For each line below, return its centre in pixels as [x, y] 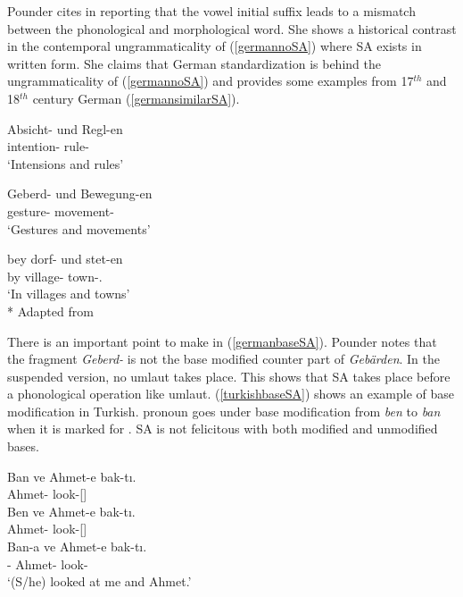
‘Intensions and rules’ [66, 163]
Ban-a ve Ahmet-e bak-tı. [77, 547]
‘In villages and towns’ [69, 294]
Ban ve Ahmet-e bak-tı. [72, 476]
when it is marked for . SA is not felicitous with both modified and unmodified [223, 429]
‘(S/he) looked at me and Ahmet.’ [99, 581]
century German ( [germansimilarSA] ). [136, 98]
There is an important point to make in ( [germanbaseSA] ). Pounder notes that [222, 341]
